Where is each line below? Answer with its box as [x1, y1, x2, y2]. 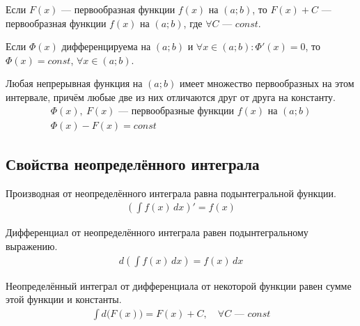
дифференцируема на [61, 39, 151, 54]
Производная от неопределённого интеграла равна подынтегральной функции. [6, 185, 336, 200]
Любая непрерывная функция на [6, 76, 143, 91]
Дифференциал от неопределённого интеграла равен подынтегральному [6, 225, 308, 240]
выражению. [6, 239, 58, 254]
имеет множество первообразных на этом [179, 76, 354, 91]
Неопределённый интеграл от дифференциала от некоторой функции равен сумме [6, 278, 352, 293]
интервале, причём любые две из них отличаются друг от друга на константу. [6, 89, 336, 104]
